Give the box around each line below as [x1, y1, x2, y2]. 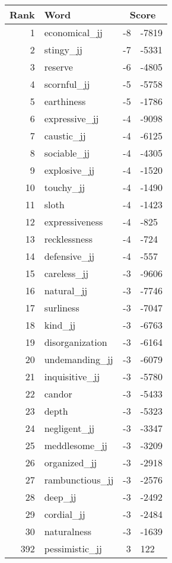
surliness [44, 301, 79, 314]
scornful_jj [44, 77, 90, 91]
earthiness [44, 94, 86, 108]
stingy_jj [44, 43, 82, 56]
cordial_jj [44, 507, 85, 521]
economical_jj [44, 26, 103, 39]
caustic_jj [44, 129, 86, 142]
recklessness [44, 232, 93, 246]
